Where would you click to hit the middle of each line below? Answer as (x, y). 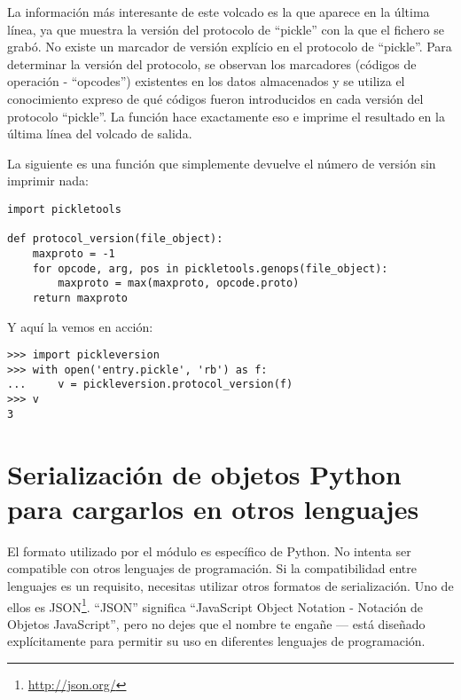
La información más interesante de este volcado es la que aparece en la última (219, 12)
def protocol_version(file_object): (115, 239)
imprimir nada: (48, 181)
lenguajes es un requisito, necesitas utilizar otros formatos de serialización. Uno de (230, 585)
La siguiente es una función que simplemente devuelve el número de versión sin (222, 163)
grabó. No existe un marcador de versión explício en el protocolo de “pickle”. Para (230, 47)
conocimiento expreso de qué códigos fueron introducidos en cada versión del (215, 98)
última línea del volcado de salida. (100, 134)
